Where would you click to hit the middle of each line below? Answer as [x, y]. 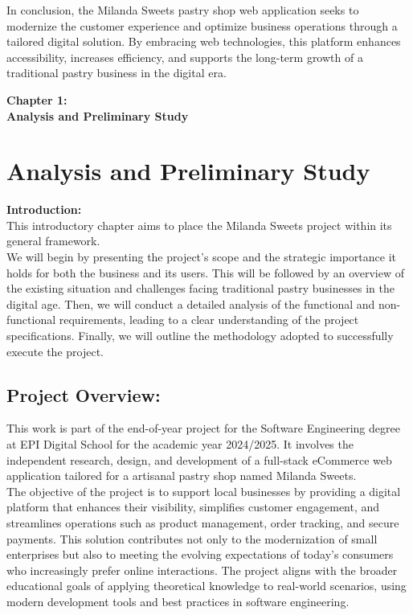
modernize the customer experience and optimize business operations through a [202, 25]
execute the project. [55, 351]
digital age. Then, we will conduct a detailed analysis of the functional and [191, 303]
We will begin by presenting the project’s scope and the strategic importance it [202, 257]
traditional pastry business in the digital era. [117, 73]
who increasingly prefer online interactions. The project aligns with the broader [202, 570]
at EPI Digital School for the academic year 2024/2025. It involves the [180, 444]
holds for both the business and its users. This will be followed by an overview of [206, 272]
